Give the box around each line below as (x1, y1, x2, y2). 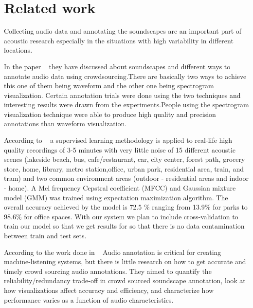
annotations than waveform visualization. (4, 118, 127, 129)
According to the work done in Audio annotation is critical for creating (4, 247, 221, 257)
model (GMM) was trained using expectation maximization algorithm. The (4, 192, 228, 202)
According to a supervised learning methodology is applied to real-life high (4, 135, 233, 145)
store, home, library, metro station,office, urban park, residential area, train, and (4, 163, 244, 173)
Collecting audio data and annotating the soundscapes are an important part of (4, 26, 242, 36)
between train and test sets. (4, 231, 87, 240)
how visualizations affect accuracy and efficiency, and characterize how (4, 285, 214, 295)
